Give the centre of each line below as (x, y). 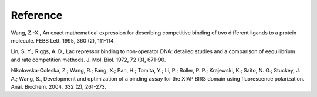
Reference (37, 15)
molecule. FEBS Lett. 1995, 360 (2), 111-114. (63, 40)
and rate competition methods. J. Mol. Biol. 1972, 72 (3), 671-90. (88, 60)
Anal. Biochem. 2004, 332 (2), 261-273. (59, 86)
